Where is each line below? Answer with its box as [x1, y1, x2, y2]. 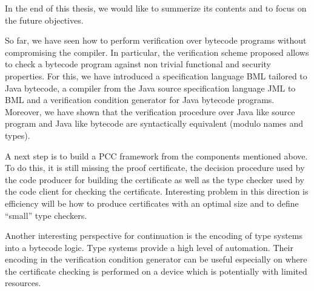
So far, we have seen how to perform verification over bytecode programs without [5, 34, 307, 47]
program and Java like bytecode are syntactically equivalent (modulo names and [5, 117, 304, 130]
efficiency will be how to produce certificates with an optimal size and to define [5, 196, 299, 209]
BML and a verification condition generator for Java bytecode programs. [5, 93, 275, 106]
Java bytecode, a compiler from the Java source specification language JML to [5, 81, 296, 94]
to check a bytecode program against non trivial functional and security [5, 58, 271, 70]
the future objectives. [5, 13, 84, 26]
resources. [5, 276, 41, 289]
